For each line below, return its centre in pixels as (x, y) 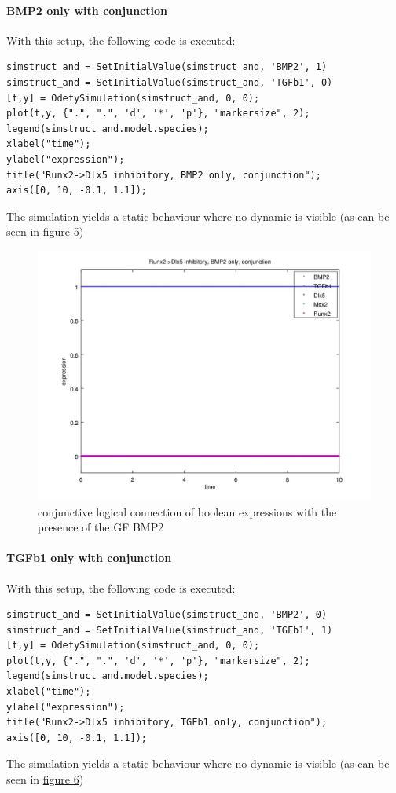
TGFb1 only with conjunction (89, 558)
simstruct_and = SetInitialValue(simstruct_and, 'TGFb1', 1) (170, 630)
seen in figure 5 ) (45, 231)
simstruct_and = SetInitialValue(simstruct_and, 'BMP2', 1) (167, 67)
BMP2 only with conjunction (87, 10)
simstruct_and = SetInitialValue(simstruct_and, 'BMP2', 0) (167, 615)
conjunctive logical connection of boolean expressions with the (187, 511)
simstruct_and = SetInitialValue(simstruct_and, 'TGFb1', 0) (170, 82)
